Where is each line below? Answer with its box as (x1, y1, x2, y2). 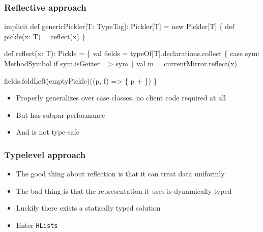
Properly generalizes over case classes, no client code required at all (16, 92, 226, 103)
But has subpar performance (16, 109, 105, 120)
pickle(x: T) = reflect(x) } (4, 31, 85, 41)
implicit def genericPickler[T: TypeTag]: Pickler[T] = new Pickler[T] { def (4, 21, 235, 32)
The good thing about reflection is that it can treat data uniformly (16, 168, 225, 179)
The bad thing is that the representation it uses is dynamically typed (16, 185, 232, 196)
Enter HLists (16, 219, 58, 230)
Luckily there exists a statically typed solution (16, 202, 161, 213)
